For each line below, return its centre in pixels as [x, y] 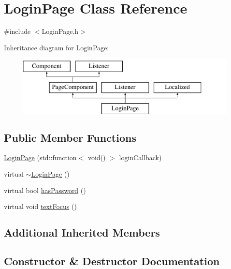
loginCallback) [140, 157]
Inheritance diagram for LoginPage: [57, 47]
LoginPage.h [60, 31]
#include [17, 31]
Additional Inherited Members [82, 232]
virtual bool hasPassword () [45, 190]
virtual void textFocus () [40, 206]
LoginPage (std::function [40, 157]
